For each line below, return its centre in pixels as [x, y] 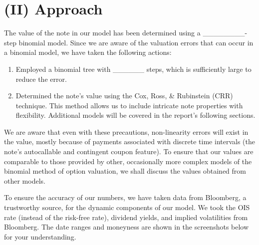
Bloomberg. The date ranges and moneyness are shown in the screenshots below [127, 227]
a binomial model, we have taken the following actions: [88, 52]
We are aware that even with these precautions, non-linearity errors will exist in [126, 131]
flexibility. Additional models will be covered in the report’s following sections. [135, 115]
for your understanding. [40, 236]
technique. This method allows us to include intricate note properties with [129, 105]
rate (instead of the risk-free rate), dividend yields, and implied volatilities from [126, 217]
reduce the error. [41, 79]
